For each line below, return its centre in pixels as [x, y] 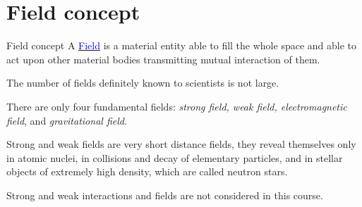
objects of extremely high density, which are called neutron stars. [147, 171]
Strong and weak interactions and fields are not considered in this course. [165, 195]
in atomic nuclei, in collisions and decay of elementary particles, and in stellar [175, 157]
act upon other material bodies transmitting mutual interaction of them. [163, 59]
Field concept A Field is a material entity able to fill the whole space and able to [182, 45]
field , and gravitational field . [67, 120]
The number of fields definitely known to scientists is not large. [143, 83]
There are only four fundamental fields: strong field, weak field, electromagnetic [177, 106]
